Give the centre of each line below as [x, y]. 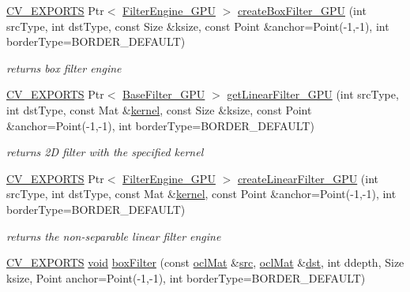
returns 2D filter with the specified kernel [105, 152]
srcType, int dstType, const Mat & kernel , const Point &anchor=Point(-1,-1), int [201, 194]
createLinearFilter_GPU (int [308, 178]
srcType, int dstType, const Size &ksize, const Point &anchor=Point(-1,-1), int [198, 26]
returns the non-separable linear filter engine [114, 236]
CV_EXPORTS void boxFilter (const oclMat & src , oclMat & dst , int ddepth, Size [205, 262]
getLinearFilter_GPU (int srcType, [313, 94]
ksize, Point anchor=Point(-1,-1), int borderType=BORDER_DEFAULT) [186, 277]
